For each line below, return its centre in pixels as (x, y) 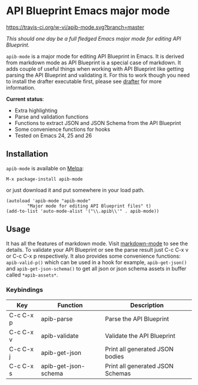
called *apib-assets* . (32, 275)
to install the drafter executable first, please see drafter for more (84, 81)
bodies (115, 356)
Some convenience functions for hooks (62, 129)
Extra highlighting (36, 110)
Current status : (25, 99)
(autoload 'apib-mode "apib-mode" (49, 201)
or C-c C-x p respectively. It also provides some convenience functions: (93, 256)
